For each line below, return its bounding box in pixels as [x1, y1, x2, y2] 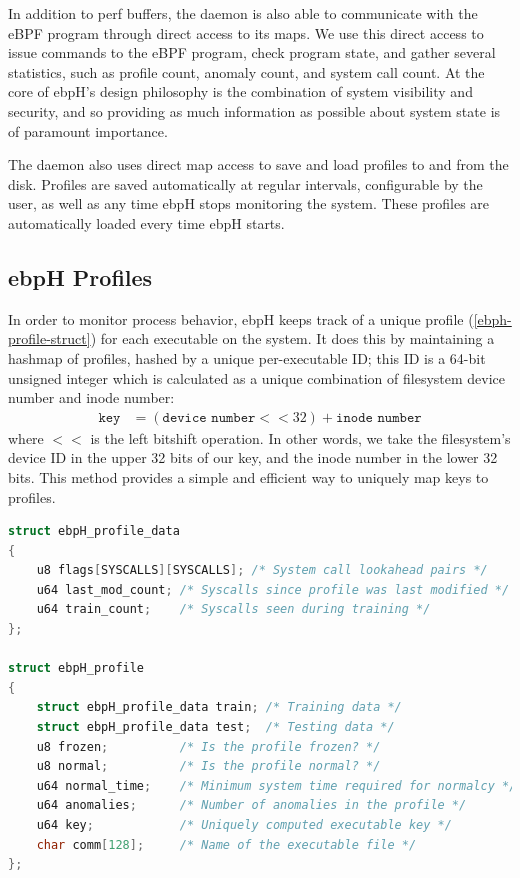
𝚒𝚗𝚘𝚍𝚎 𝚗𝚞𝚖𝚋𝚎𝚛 [336, 410, 422, 425]
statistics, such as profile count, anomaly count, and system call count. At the [8, 61, 485, 82]
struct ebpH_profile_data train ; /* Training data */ [36, 700, 402, 715]
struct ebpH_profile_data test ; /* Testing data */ [36, 720, 395, 735]
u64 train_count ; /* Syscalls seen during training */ [36, 602, 431, 617]
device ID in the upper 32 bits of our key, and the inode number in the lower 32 [8, 447, 498, 468]
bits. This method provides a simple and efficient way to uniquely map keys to [8, 466, 489, 487]
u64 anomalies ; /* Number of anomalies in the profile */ [36, 798, 467, 813]
